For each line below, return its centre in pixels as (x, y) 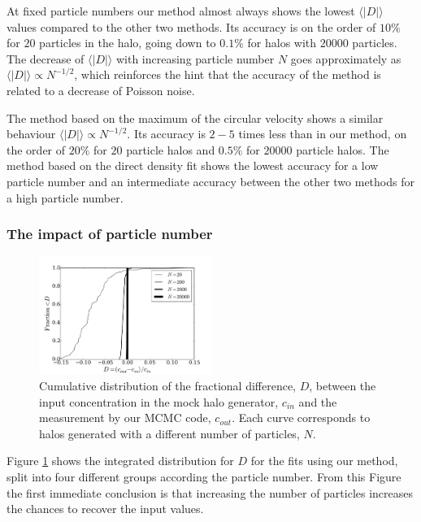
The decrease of (46, 58)
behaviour (31, 134)
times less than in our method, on (323, 134)
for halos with (282, 43)
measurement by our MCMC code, (125, 418)
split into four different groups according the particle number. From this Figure (204, 476)
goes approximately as (346, 58)
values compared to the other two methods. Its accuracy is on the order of (191, 26)
